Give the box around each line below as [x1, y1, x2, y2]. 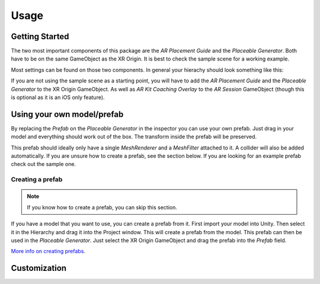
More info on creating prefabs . [11, 248, 86, 255]
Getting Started [11, 31, 69, 42]
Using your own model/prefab [11, 109, 124, 119]
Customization [11, 263, 67, 273]
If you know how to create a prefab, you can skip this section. [27, 203, 178, 210]
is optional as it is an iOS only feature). [11, 94, 105, 101]
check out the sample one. [11, 161, 76, 168]
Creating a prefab [11, 175, 63, 184]
